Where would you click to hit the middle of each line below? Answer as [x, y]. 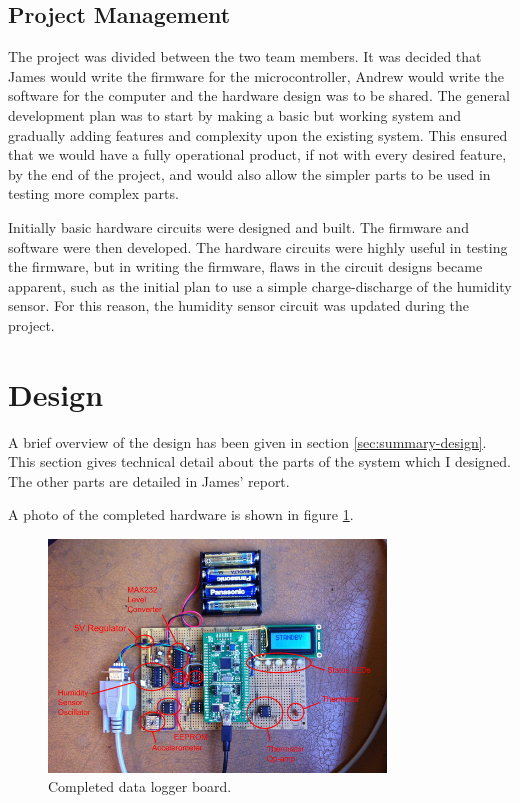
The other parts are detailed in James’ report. [149, 480]
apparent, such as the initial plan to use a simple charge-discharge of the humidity [260, 285]
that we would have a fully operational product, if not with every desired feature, [257, 154]
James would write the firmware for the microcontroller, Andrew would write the [256, 75]
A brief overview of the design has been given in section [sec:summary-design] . [247, 441]
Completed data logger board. [140, 786]
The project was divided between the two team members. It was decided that [245, 56]
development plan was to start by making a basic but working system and [235, 114]
